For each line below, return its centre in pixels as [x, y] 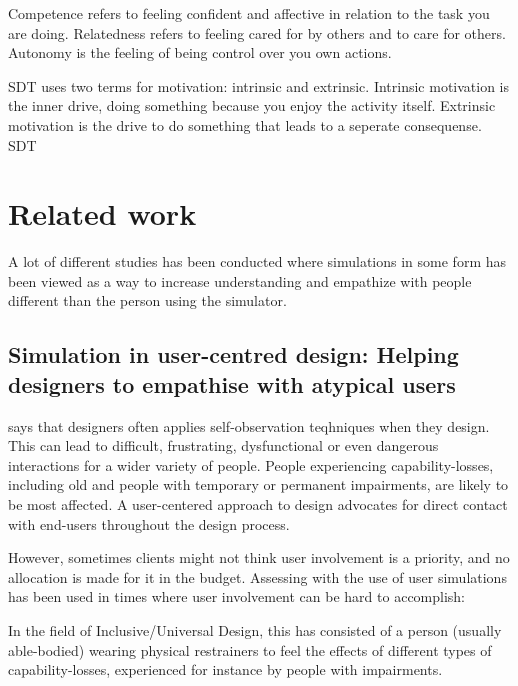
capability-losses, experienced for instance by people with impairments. [225, 669]
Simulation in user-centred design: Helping [233, 354]
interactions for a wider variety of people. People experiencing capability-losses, [251, 464]
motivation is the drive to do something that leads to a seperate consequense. [245, 124]
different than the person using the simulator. [147, 300]
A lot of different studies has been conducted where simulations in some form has [257, 261]
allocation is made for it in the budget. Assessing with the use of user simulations [257, 576]
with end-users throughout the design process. [149, 523]
